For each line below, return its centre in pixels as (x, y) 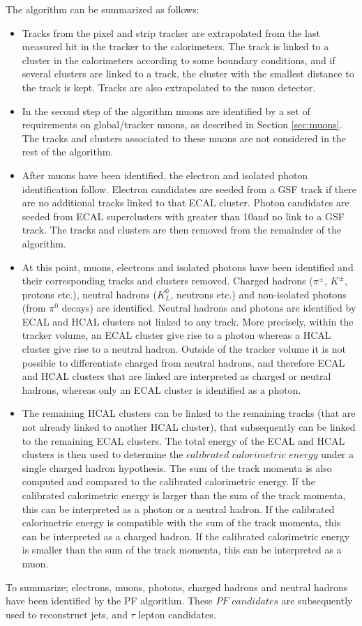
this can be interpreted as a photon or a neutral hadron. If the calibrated (178, 509)
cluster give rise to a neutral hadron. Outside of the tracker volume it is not (184, 349)
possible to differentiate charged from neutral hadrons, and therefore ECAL (183, 362)
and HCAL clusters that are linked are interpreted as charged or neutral (176, 376)
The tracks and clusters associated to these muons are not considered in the (184, 138)
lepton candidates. (177, 614)
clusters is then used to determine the (103, 454)
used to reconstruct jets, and (67, 614)
